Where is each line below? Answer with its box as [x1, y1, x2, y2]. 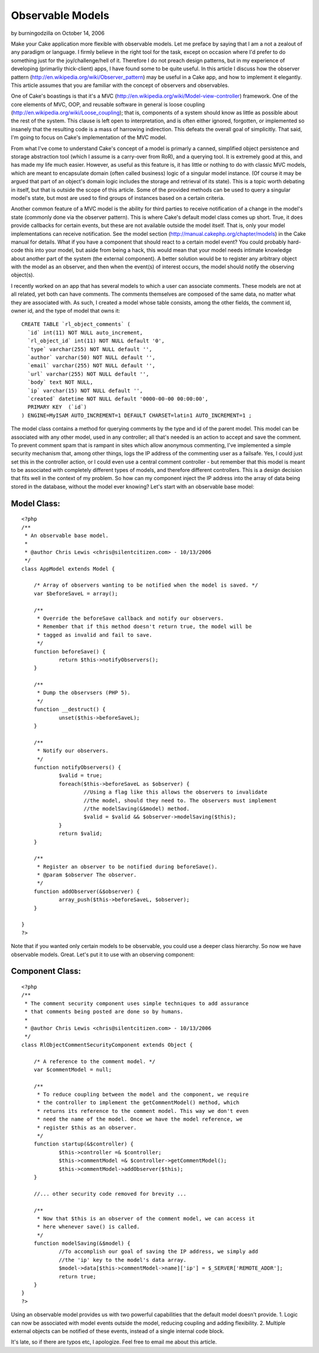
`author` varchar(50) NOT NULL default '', [27, 354, 156, 361]
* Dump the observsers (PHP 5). [37, 690, 131, 696]
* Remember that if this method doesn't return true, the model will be [37, 623, 252, 630]
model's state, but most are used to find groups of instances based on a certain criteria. [11, 194, 225, 201]
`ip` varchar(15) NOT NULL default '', [27, 387, 143, 394]
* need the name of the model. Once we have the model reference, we [37, 1116, 243, 1123]
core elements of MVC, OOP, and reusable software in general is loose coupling [11, 101, 205, 108]
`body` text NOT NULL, [27, 379, 93, 386]
